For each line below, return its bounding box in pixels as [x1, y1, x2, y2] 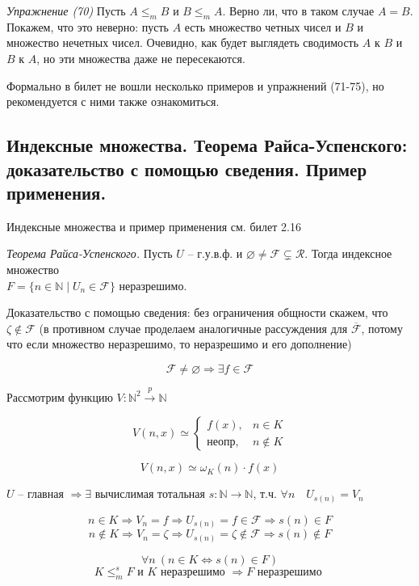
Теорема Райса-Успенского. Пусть [6, 245, 173, 262]
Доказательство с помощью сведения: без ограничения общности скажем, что [6, 304, 388, 321]
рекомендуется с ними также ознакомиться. [6, 93, 220, 110]
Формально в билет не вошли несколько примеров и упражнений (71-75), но [6, 77, 384, 94]
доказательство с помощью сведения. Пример [6, 156, 367, 181]
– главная [18, 485, 64, 502]
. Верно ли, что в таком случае [222, 2, 375, 19]
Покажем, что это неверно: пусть [6, 18, 169, 35]
